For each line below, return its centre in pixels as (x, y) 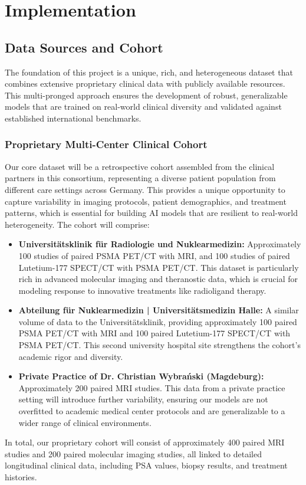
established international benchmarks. (73, 118)
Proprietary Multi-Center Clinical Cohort (106, 144)
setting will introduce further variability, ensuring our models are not (143, 399)
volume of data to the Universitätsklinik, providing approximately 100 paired (158, 321)
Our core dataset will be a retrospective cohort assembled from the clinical (140, 166)
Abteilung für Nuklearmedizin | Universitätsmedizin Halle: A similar (159, 310)
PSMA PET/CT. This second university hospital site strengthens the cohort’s (159, 345)
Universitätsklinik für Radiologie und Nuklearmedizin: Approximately (160, 244)
